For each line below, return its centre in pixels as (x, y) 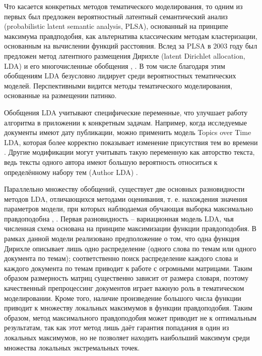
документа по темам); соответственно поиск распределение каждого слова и (121, 258)
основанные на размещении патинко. (60, 95)
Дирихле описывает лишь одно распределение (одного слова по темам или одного (130, 248)
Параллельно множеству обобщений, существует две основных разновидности (124, 189)
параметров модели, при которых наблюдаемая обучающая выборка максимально (128, 209)
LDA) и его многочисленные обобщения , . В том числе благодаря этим (115, 65)
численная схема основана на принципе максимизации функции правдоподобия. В (130, 228)
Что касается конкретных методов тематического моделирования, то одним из (123, 6)
